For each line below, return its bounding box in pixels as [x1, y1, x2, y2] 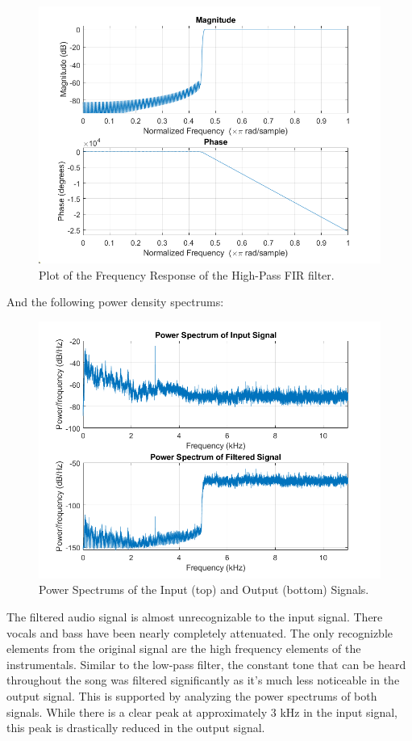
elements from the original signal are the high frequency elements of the [6, 640, 361, 657]
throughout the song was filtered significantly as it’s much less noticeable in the [6, 672, 400, 688]
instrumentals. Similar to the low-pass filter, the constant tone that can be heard [6, 655, 406, 672]
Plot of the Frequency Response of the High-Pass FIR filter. [39, 266, 335, 283]
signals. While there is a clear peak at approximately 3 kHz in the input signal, [6, 703, 397, 720]
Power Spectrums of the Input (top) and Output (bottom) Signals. [39, 581, 369, 598]
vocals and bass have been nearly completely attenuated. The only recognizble [6, 624, 393, 641]
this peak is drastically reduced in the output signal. [6, 719, 265, 736]
